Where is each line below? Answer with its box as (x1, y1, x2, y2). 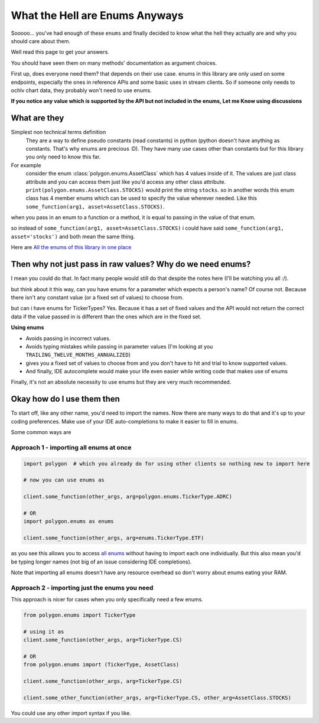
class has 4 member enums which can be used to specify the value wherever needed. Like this (25, 195, 257, 202)
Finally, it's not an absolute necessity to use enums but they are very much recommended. (11, 379, 232, 386)
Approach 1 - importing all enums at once (11, 443, 132, 451)
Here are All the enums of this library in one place (11, 244, 132, 251)
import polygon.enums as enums (23, 518, 115, 525)
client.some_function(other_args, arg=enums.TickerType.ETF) (23, 535, 204, 542)
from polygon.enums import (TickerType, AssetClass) (23, 662, 180, 668)
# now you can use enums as (23, 477, 105, 484)
